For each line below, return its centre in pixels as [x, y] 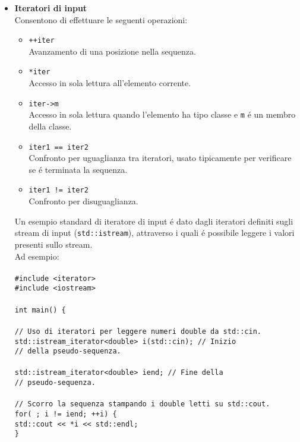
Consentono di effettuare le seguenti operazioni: [101, 19]
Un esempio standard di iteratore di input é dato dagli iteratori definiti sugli [154, 221]
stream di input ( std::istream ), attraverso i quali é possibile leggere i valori [154, 233]
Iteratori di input [51, 8]
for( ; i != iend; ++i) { [66, 414]
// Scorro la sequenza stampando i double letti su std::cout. [142, 404]
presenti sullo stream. [53, 244]
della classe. [50, 126]
